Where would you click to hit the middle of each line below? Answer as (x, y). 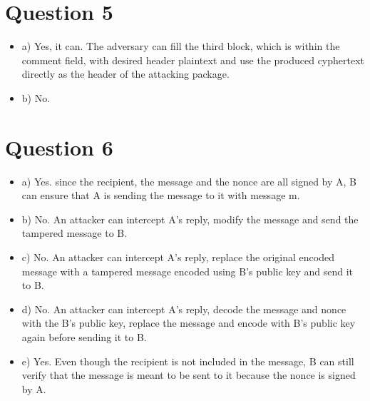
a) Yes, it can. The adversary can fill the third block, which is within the (181, 46)
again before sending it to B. (84, 336)
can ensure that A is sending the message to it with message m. (161, 195)
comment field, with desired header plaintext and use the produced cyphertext (193, 60)
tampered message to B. (74, 233)
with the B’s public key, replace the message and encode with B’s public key (189, 323)
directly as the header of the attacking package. (125, 74)
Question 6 (59, 147)
